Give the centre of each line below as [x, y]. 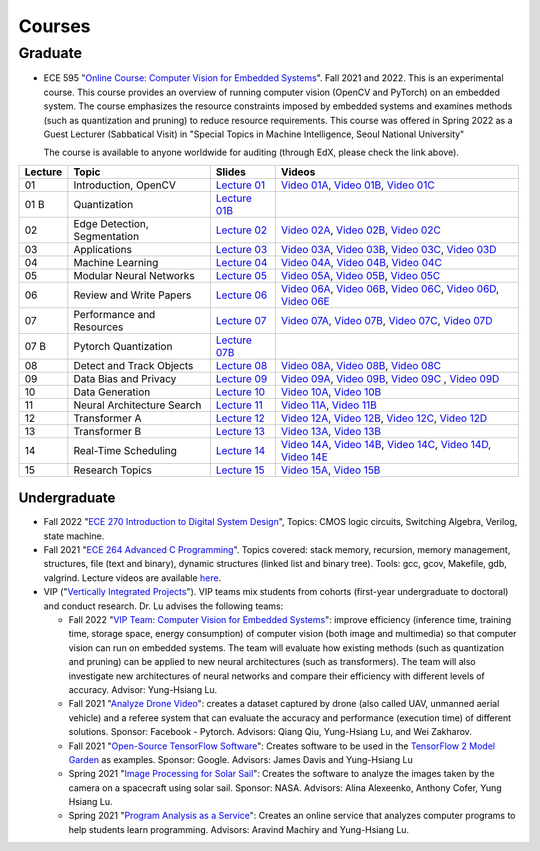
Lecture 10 [240, 392]
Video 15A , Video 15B [330, 470]
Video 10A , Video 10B [331, 392]
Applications [102, 249]
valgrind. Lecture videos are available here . [132, 577]
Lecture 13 [240, 431]
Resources [98, 327]
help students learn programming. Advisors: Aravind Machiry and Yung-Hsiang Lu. [239, 829]
